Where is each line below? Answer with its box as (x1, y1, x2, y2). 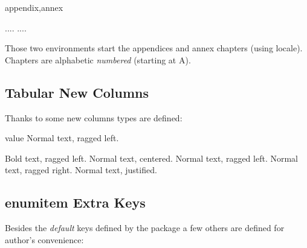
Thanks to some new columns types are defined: (5, 111, 183, 124)
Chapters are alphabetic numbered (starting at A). (5, 53, 191, 66)
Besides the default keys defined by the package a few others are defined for (5, 221, 285, 234)
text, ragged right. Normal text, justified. (5, 164, 157, 176)
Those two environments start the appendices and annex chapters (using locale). (5, 42, 303, 54)
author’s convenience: (5, 233, 84, 246)
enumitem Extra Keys (5, 193, 146, 212)
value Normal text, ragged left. (5, 132, 119, 144)
